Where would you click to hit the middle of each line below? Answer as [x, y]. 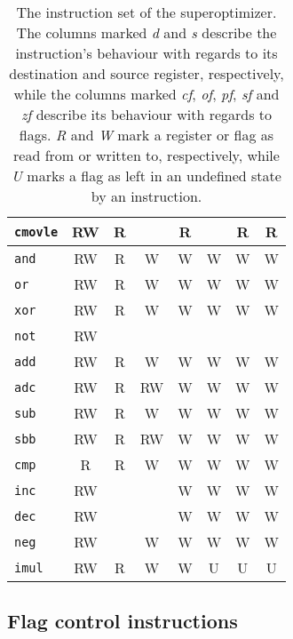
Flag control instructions [123, 621]
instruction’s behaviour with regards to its [146, 53]
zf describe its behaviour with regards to [146, 114]
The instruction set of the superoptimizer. [146, 12]
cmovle [36, 232]
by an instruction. [146, 196]
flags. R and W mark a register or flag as [146, 135]
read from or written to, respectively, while [146, 155]
